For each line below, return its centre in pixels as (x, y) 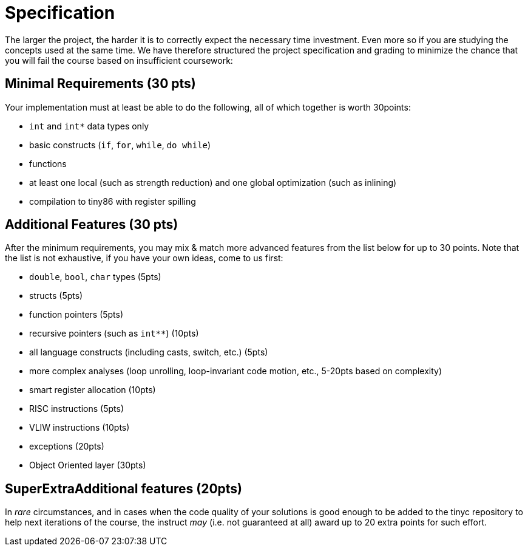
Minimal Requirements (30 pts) (100, 84)
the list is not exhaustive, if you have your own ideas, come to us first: (144, 258)
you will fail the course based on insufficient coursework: (119, 60)
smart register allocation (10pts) (93, 390)
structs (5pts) (56, 296)
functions (48, 163)
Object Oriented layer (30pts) (88, 465)
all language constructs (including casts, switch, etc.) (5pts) (149, 352)
